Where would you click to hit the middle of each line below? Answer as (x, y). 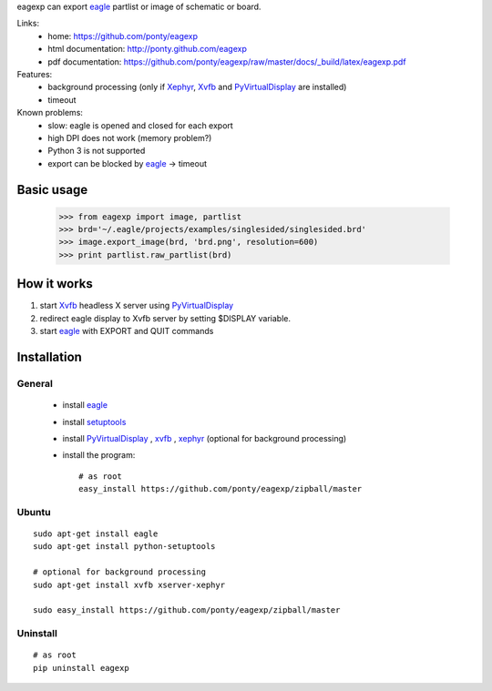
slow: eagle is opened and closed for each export (141, 125)
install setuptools (94, 422)
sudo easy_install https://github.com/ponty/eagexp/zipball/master (187, 610)
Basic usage (52, 190)
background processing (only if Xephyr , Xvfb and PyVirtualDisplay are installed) (197, 87)
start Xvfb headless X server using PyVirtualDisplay (137, 306)
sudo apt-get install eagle (96, 534)
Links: (28, 24)
